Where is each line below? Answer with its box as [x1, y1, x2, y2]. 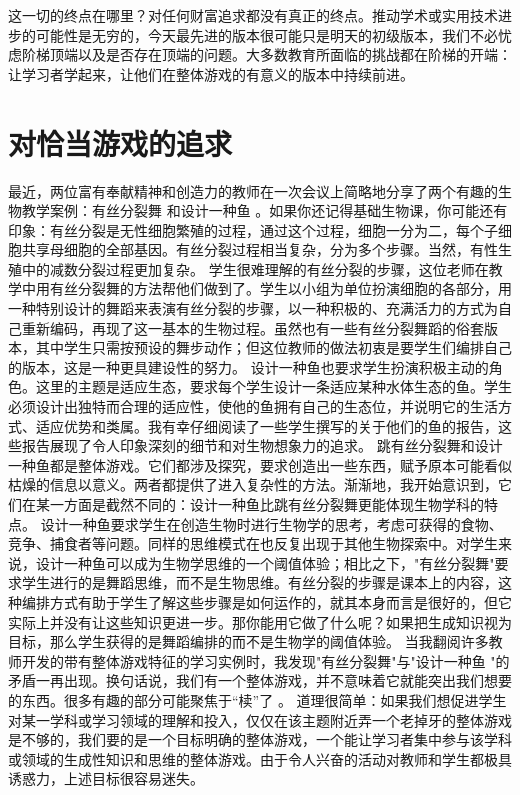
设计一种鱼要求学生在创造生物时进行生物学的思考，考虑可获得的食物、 [40, 513, 503, 534]
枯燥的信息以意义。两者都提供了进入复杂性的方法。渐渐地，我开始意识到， [8, 474, 498, 495]
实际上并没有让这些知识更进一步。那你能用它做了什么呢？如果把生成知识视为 [8, 611, 512, 632]
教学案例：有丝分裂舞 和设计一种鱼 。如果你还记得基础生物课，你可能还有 [21, 200, 508, 221]
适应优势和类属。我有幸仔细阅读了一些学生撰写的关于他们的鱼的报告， [35, 415, 498, 436]
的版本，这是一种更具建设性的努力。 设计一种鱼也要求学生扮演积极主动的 [8, 356, 489, 377]
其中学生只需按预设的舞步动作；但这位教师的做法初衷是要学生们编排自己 [35, 337, 512, 358]
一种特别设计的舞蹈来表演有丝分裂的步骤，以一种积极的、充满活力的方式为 [8, 298, 498, 319]
